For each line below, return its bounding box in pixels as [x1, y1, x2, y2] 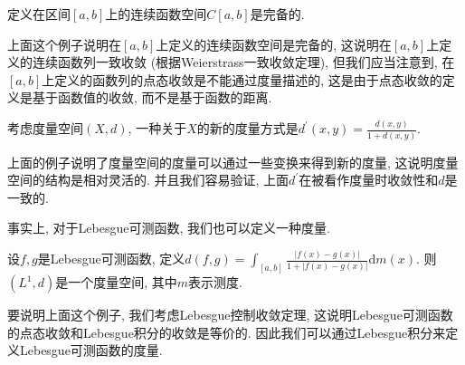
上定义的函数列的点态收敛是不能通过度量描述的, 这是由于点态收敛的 [42, 70, 442, 89]
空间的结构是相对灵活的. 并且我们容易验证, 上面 [7, 170, 289, 189]
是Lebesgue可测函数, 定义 [37, 249, 185, 268]
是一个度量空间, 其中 [55, 273, 177, 292]
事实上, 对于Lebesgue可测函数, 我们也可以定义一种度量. [7, 218, 330, 237]
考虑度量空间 [7, 119, 83, 138]
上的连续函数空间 [105, 5, 207, 23]
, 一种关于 [128, 119, 187, 138]
